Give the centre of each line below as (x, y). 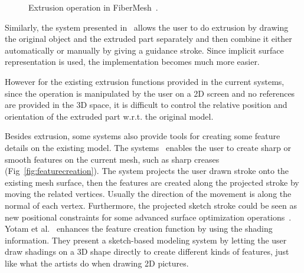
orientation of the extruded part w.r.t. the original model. (109, 116)
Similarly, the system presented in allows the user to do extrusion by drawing (147, 27)
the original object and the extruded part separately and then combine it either (148, 39)
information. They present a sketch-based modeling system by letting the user (146, 240)
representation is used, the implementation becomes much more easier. (132, 62)
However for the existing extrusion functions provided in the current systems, (145, 81)
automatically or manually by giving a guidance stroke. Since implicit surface (144, 50)
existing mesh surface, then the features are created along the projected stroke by (152, 182)
